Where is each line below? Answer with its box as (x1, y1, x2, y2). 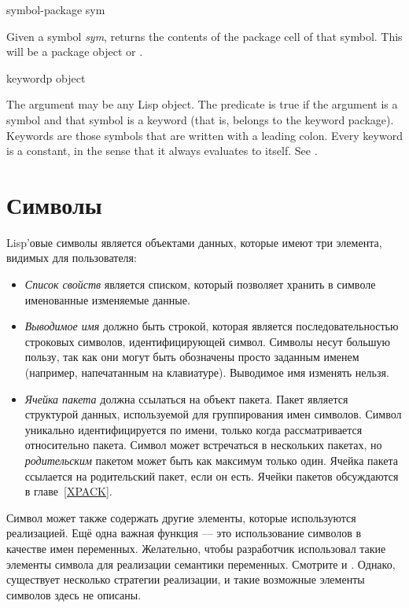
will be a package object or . (6, 43, 143, 60)
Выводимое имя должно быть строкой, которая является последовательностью (24, 318, 399, 334)
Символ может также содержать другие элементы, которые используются (6, 509, 356, 525)
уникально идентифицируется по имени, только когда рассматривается (24, 421, 363, 437)
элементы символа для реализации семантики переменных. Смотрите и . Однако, (6, 555, 396, 572)
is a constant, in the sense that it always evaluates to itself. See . (6, 142, 318, 159)
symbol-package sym (6, 2, 105, 17)
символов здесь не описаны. (6, 586, 142, 602)
